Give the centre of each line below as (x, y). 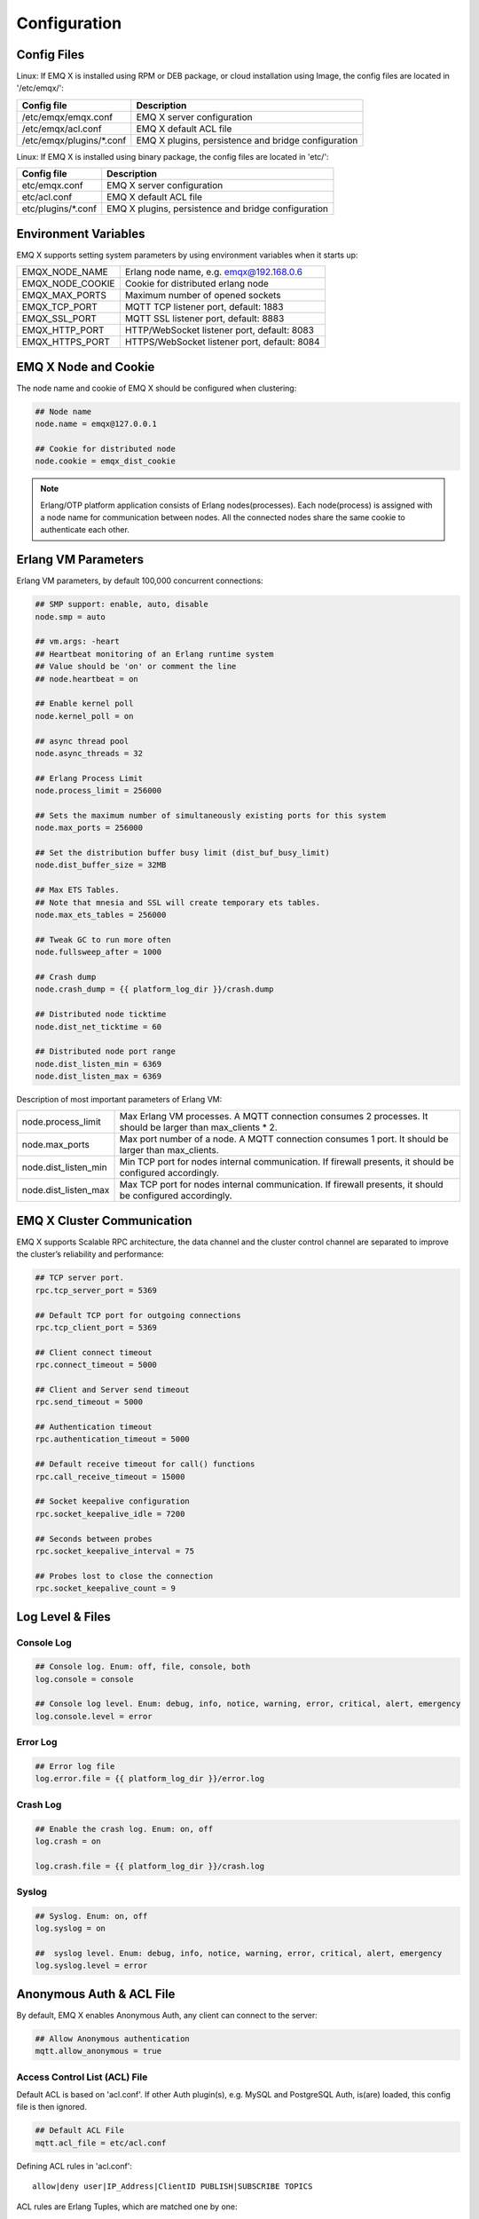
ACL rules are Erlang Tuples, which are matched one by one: (127, 2207)
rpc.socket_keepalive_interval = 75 (115, 1551)
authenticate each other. (85, 530)
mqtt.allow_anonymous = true (98, 2051)
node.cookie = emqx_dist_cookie (106, 461)
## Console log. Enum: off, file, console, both (143, 1667)
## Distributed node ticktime (101, 1015)
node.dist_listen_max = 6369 (98, 1077)
